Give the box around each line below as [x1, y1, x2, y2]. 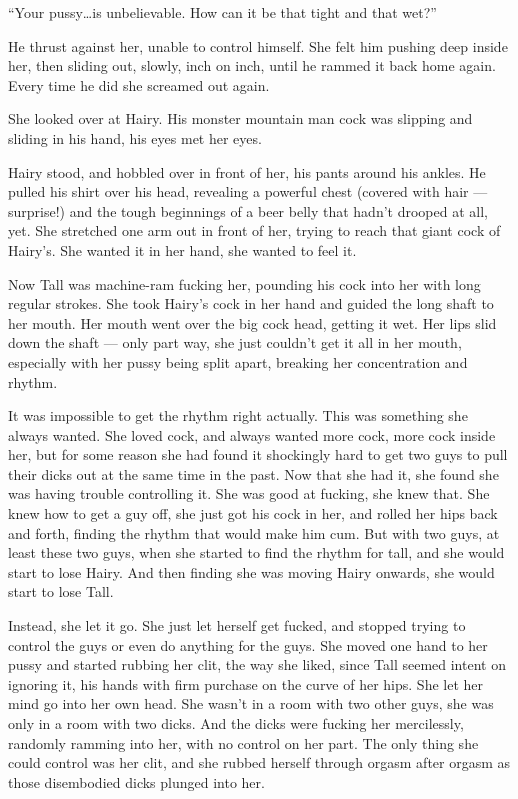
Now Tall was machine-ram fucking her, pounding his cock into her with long [8, 273, 481, 294]
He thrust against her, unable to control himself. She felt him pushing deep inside [8, 35, 508, 56]
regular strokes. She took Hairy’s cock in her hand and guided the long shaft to [8, 293, 494, 314]
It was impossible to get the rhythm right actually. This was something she [8, 405, 468, 426]
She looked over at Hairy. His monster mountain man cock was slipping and [8, 108, 473, 129]
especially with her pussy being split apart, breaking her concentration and [8, 351, 468, 372]
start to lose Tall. [8, 581, 114, 602]
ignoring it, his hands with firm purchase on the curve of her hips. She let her [8, 673, 484, 694]
